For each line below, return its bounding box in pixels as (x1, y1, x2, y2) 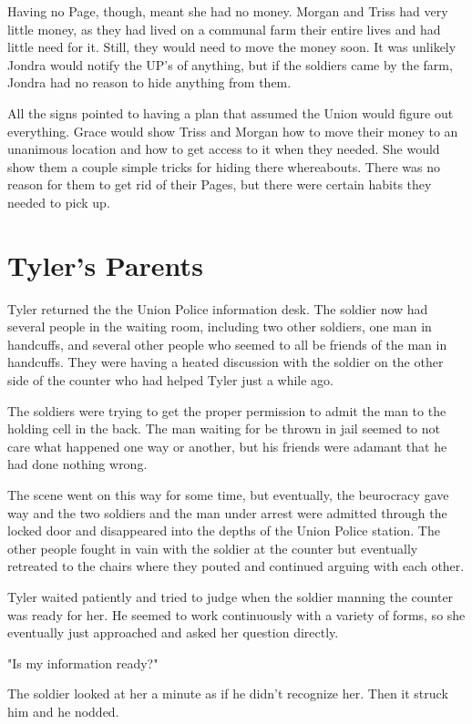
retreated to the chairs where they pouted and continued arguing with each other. (7, 556, 465, 576)
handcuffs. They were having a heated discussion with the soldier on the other (7, 352, 444, 372)
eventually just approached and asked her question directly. (7, 623, 339, 642)
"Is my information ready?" (7, 653, 159, 672)
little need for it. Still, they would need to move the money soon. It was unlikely (7, 37, 457, 56)
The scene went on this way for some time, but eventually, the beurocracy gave (7, 485, 449, 504)
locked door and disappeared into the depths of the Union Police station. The (7, 521, 440, 540)
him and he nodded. (7, 701, 119, 720)
